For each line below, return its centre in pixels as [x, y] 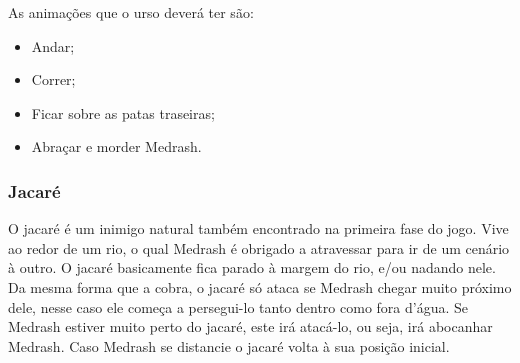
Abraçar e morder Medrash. [116, 146]
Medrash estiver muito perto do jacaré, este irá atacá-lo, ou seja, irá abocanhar [250, 326]
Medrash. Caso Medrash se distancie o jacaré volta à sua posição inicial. [229, 345]
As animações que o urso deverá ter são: [131, 12]
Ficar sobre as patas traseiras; [123, 112]
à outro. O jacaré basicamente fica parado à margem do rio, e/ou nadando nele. [252, 267]
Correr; [53, 79]
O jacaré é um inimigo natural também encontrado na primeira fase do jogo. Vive [258, 228]
